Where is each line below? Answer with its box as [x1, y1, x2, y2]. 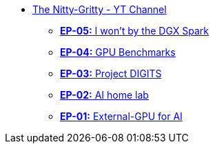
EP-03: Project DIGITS [60, 68, 162, 79]
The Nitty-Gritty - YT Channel [32, 3, 167, 15]
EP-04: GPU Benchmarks [60, 46, 176, 58]
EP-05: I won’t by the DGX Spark [60, 25, 209, 37]
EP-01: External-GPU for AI [60, 110, 183, 122]
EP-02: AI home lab [60, 89, 149, 101]
